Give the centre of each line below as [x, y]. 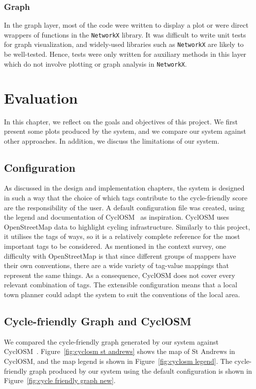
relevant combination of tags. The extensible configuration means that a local [121, 285]
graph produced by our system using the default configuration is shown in [141, 370]
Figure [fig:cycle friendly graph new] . [60, 380]
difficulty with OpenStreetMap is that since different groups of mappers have [120, 255]
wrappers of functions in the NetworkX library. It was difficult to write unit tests [125, 34]
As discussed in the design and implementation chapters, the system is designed [124, 188]
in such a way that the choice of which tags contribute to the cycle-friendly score [126, 198]
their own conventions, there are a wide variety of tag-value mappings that [116, 265]
